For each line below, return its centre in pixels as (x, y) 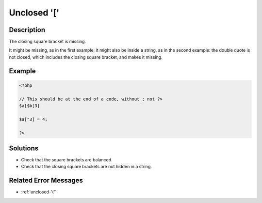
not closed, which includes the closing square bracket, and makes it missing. (86, 57)
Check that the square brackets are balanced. (67, 160)
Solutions (24, 148)
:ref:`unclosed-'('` (39, 192)
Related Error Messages (46, 180)
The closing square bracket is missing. (48, 42)
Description (27, 30)
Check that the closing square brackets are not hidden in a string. (87, 167)
